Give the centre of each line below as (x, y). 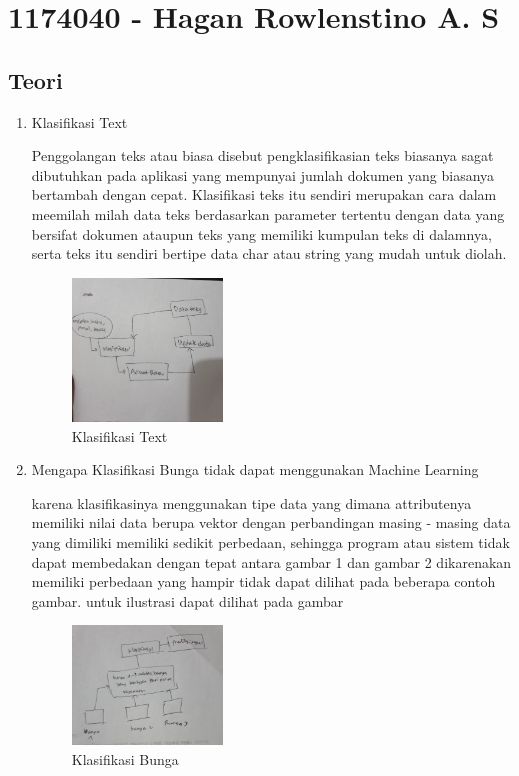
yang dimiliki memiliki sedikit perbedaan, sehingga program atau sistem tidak (270, 542)
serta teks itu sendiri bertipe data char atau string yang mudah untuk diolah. (269, 253)
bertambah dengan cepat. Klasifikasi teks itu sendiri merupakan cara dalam (264, 194)
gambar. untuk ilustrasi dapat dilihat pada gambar (187, 600)
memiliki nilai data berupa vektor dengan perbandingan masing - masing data (271, 522)
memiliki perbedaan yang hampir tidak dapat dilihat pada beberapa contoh (263, 581)
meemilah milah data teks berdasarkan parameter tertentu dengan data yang (268, 213)
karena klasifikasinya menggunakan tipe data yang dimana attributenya (251, 502)
